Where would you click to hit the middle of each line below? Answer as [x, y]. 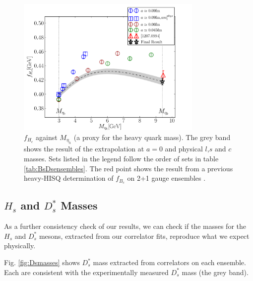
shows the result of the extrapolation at [84, 149]
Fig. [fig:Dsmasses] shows [42, 262]
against [47, 137]
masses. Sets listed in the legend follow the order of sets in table [121, 158]
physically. [20, 246]
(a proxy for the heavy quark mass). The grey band [152, 137]
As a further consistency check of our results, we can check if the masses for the [125, 226]
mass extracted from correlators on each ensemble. [169, 262]
